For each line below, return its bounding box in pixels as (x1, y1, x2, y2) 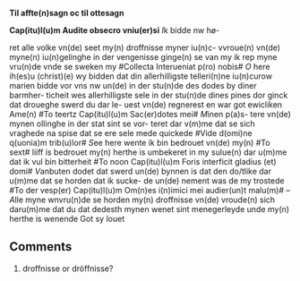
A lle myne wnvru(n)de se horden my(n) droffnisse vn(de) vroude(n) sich (9, 194, 276, 205)
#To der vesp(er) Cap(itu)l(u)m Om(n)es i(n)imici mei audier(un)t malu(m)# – (9, 185, 291, 195)
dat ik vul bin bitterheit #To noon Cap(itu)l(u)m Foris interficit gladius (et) (9, 157, 277, 166)
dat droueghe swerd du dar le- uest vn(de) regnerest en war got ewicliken (9, 99, 283, 110)
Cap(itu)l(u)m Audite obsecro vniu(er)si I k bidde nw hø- (9, 25, 220, 35)
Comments (9, 239, 73, 254)
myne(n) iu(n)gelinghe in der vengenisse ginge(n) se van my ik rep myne (9, 52, 278, 62)
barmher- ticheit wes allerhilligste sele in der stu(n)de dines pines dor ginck (9, 89, 288, 100)
